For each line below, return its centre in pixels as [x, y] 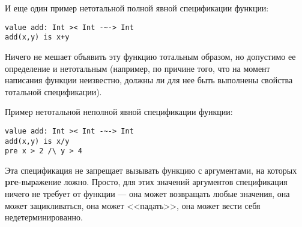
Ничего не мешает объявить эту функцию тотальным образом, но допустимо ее [150, 56]
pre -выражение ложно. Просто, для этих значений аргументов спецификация [146, 182]
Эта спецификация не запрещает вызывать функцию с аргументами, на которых [151, 170]
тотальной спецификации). [53, 91]
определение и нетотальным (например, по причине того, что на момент [137, 68]
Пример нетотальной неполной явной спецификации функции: [119, 112]
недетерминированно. [44, 217]
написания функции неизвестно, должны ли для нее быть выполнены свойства [149, 80]
